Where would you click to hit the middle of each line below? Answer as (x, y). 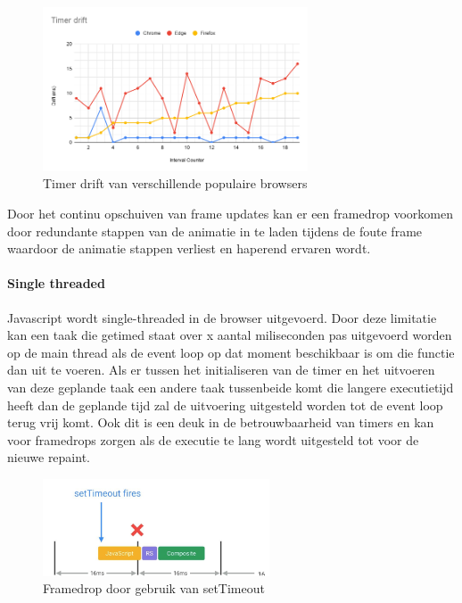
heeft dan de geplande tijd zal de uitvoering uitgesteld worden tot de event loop (225, 405)
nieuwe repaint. (49, 457)
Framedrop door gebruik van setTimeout (154, 588)
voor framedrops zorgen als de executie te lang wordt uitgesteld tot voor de (213, 439)
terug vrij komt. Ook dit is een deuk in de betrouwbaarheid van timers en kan (221, 422)
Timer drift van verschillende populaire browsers (175, 183)
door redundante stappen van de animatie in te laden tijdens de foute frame (215, 231)
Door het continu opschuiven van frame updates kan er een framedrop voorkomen (230, 214)
